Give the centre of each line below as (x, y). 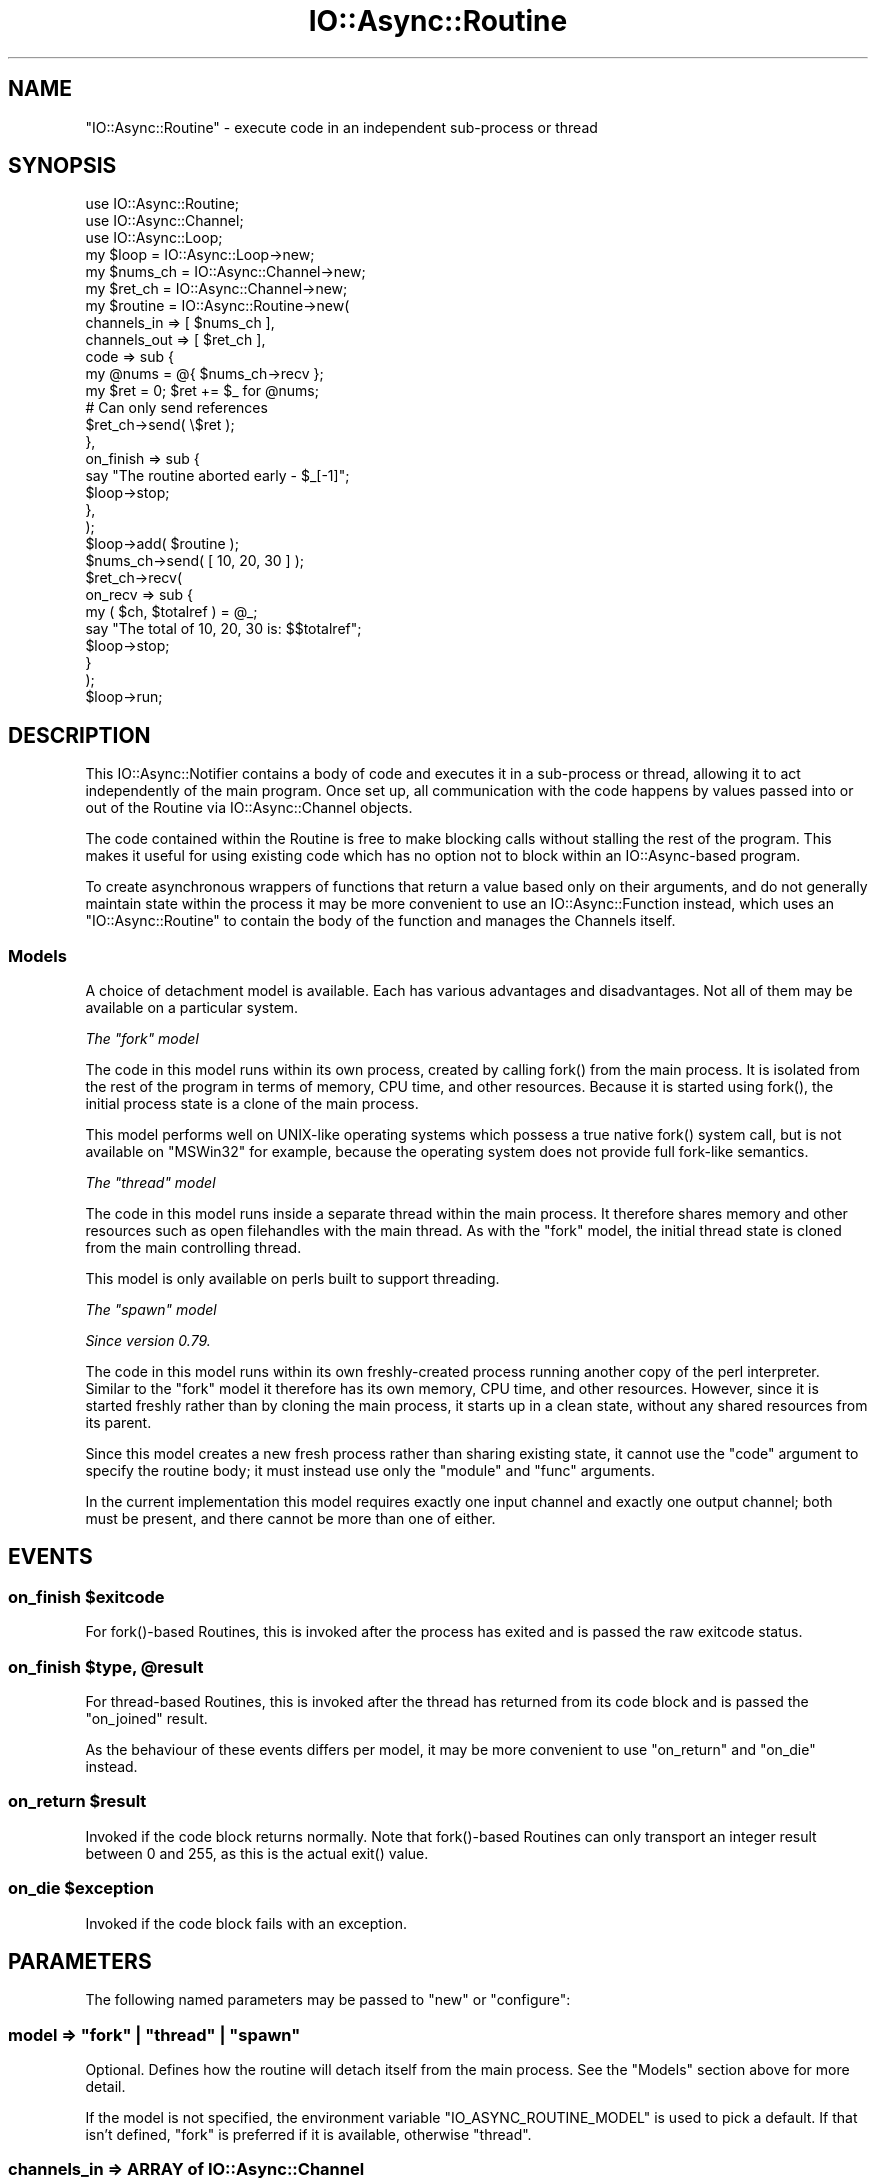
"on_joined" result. (146, 1718)
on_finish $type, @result (106, 1666)
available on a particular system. (192, 1008)
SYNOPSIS (62, 166)
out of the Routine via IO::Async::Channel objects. (249, 808)
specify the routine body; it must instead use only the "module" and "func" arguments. (370, 1471)
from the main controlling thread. (193, 1248)
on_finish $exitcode (86, 1596)
